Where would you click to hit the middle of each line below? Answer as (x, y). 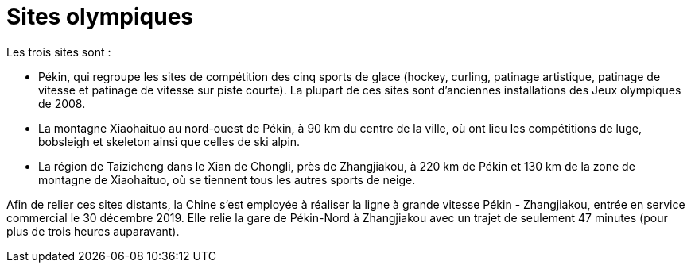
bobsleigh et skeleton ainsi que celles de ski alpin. (169, 141)
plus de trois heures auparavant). (93, 231)
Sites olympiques (100, 17)
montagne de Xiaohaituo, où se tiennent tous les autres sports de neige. (227, 179)
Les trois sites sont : (59, 52)
